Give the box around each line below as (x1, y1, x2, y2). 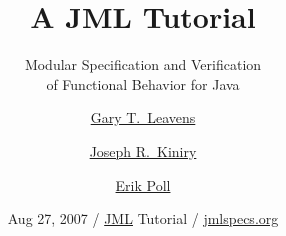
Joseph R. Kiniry (89, 140, 197, 161)
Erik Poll (115, 174, 171, 195)
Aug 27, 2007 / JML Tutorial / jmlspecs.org (7, 208, 279, 229)
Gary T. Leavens (90, 107, 196, 128)
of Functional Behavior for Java (46, 73, 240, 94)
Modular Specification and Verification (24, 54, 262, 75)
